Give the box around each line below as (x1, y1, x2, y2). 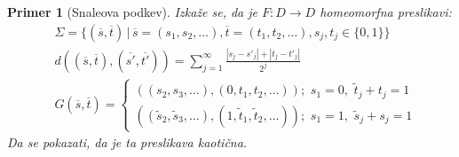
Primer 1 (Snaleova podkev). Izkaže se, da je (7, 3, 258, 20)
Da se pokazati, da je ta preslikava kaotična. (7, 133, 248, 152)
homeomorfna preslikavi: (320, 3, 452, 20)
